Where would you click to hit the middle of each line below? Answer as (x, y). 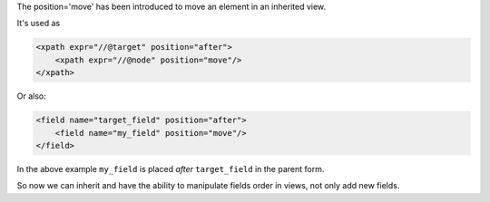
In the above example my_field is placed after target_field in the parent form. (171, 168)
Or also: (31, 96)
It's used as (39, 24)
